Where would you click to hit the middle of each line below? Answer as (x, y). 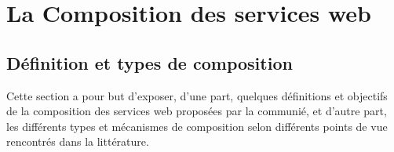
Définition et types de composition (150, 62)
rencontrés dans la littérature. (78, 141)
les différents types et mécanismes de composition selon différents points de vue (197, 126)
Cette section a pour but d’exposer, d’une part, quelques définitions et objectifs (197, 95)
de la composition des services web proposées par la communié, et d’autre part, (197, 111)
